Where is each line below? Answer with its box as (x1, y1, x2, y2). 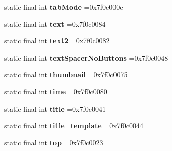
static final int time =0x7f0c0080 (4, 86, 107, 96)
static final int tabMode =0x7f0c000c (4, 2, 123, 12)
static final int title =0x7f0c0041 (4, 103, 106, 114)
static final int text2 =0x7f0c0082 (4, 35, 110, 46)
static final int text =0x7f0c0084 (4, 18, 106, 29)
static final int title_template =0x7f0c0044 (4, 120, 144, 131)
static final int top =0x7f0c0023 (4, 137, 103, 147)
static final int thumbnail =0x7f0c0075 (4, 69, 128, 80)
